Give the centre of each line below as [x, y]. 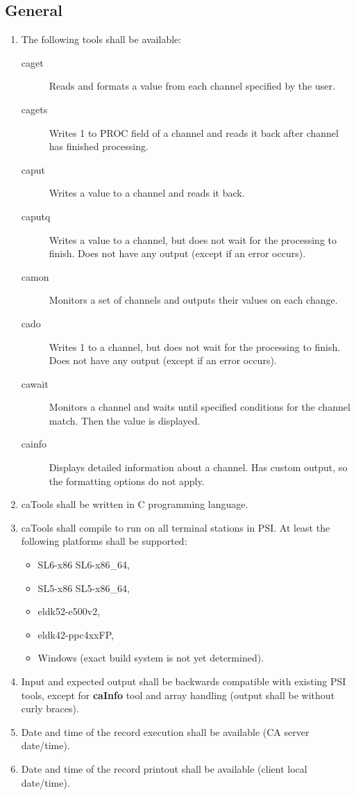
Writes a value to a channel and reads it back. [147, 193]
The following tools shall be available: [101, 39]
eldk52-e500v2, [69, 611]
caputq [36, 216]
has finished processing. [99, 146]
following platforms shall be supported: [104, 541]
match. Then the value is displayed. [125, 420]
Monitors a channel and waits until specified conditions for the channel [200, 407]
